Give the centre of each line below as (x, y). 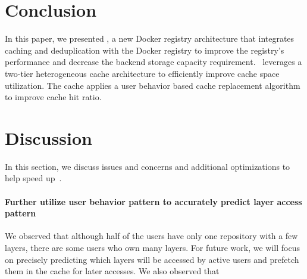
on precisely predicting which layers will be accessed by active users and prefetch (152, 259)
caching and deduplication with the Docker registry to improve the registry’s (145, 50)
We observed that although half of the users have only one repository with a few (151, 236)
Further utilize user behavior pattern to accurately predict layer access (153, 201)
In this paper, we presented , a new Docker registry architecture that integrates (150, 38)
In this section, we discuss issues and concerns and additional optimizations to (148, 166)
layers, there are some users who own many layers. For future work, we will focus (152, 247)
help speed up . (33, 178)
